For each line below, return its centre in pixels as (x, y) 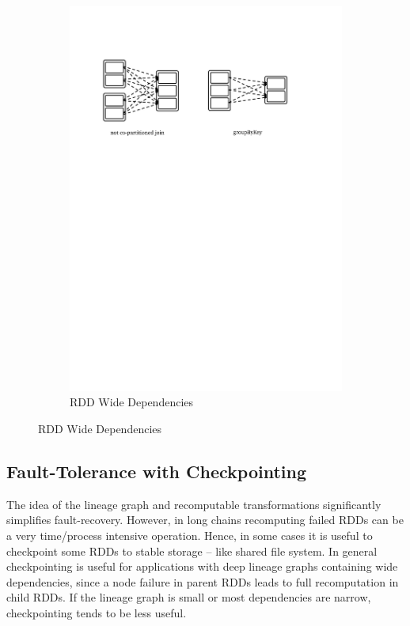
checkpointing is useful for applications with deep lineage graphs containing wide (202, 566)
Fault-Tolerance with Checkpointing (156, 471)
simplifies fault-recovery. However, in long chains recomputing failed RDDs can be (205, 520)
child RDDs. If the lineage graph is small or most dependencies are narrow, (189, 597)
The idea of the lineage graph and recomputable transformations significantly (194, 504)
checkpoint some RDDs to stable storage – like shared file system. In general (192, 551)
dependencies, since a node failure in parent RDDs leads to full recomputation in (203, 581)
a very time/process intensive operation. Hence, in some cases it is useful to (190, 535)
